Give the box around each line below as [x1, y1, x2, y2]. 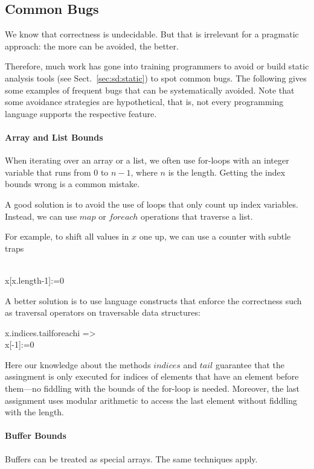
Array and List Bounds [5, 130, 103, 143]
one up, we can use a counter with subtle [139, 230, 291, 243]
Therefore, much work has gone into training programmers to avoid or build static [5, 60, 309, 72]
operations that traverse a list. [141, 209, 253, 222]
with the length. [5, 406, 65, 418]
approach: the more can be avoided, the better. [5, 39, 179, 52]
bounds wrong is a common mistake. [5, 177, 140, 190]
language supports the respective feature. [5, 107, 157, 120]
